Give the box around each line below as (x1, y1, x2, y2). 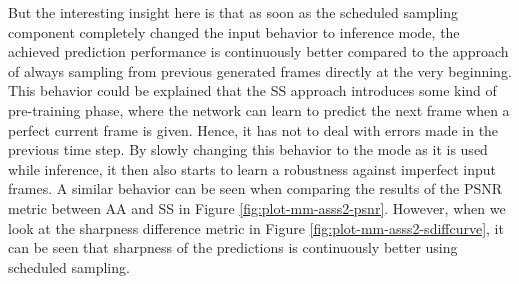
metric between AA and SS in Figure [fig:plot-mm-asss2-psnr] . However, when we (8, 197, 506, 218)
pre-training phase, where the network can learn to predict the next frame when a (8, 99, 510, 120)
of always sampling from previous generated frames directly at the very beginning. (8, 60, 512, 81)
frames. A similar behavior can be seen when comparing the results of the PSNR (8, 178, 503, 199)
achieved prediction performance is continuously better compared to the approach (8, 41, 509, 62)
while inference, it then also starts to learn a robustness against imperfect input (8, 158, 497, 179)
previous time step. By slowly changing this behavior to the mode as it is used (8, 139, 488, 160)
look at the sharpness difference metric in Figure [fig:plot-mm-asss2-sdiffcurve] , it (8, 217, 504, 238)
